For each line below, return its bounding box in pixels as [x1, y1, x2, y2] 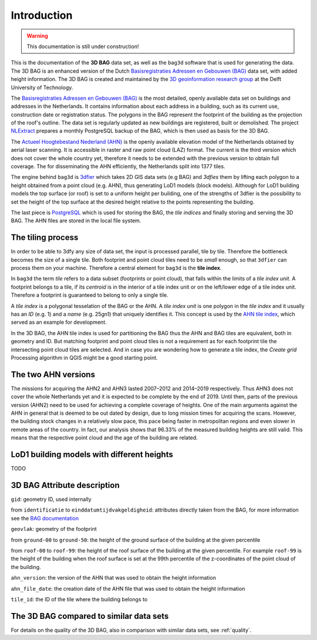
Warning [26, 32, 48, 39]
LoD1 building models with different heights [11, 449, 173, 460]
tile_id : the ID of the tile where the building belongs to [11, 595, 148, 602]
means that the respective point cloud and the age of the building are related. [11, 434, 198, 441]
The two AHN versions [11, 370, 95, 380]
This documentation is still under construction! [26, 43, 139, 50]
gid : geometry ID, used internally [11, 496, 92, 503]
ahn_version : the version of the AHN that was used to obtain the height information [11, 574, 217, 581]
